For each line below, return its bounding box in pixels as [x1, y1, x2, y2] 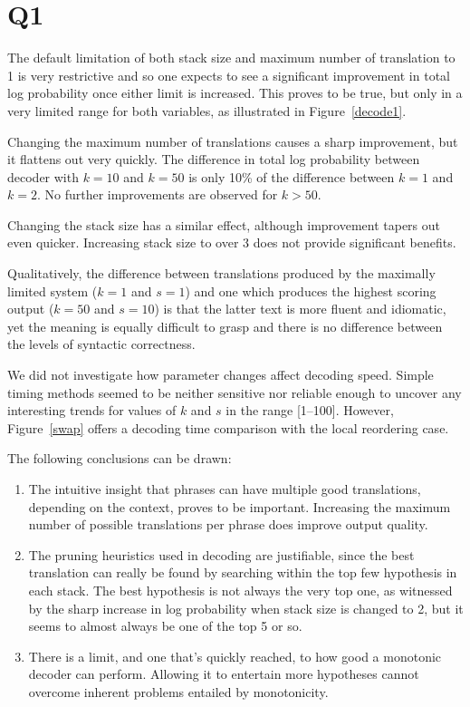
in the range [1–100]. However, [225, 401, 394, 420]
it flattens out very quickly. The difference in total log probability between [7, 150, 420, 169]
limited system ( [7, 281, 98, 300]
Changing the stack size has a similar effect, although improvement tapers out [7, 215, 441, 234]
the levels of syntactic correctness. [7, 334, 196, 353]
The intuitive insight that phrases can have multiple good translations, [28, 479, 421, 498]
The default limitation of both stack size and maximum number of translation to [7, 48, 456, 67]
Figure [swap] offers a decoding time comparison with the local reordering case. [7, 418, 449, 437]
